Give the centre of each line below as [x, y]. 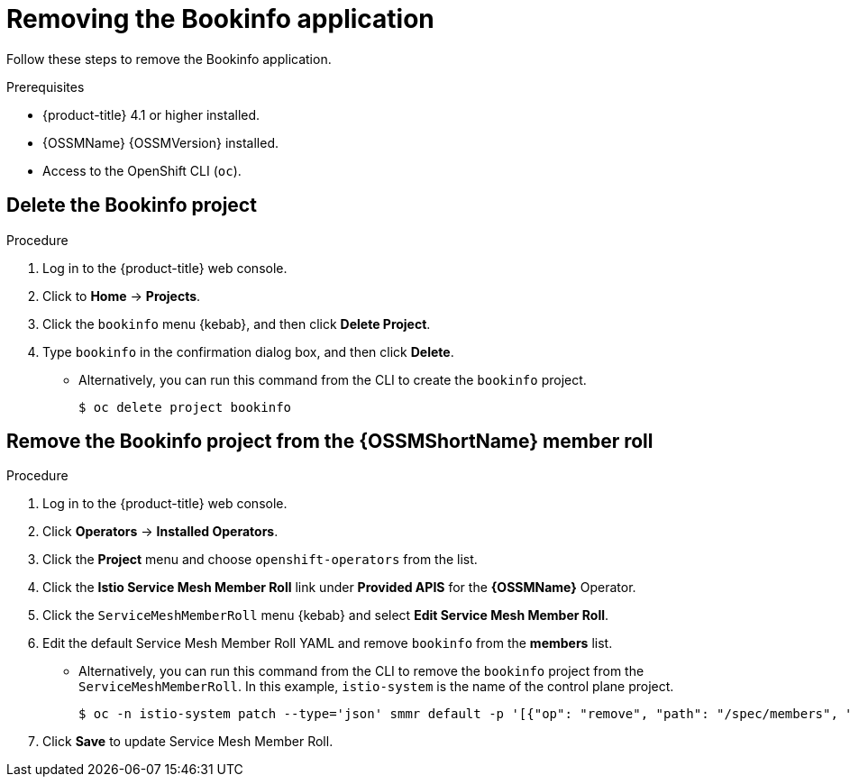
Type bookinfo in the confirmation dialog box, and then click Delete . [248, 351]
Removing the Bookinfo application [220, 19]
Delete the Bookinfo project [132, 205]
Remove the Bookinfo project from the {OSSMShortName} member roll [330, 442]
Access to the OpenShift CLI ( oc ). [142, 170]
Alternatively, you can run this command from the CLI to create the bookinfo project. [333, 379]
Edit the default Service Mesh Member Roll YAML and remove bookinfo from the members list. [328, 643]
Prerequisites [46, 87]
